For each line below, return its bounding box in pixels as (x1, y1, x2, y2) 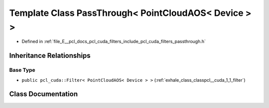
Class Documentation (9, 90, 78, 99)
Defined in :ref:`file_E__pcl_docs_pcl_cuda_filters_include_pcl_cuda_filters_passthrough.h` (21, 39, 206, 45)
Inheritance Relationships (9, 52, 91, 60)
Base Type (9, 67, 35, 74)
